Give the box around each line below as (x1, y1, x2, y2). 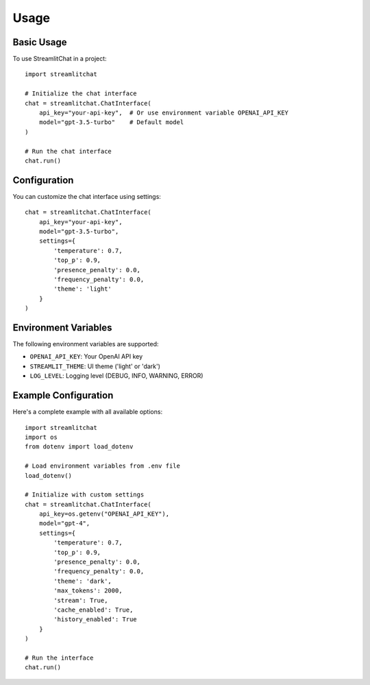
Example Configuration (12, 389, 114, 401)
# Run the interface (25, 653, 94, 662)
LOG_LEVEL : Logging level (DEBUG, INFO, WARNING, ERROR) (29, 372, 203, 380)
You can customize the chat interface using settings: (12, 192, 161, 200)
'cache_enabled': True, (53, 605, 134, 614)
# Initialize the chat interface (25, 90, 137, 97)
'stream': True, (53, 597, 108, 604)
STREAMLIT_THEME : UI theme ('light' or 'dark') (29, 362, 161, 370)
